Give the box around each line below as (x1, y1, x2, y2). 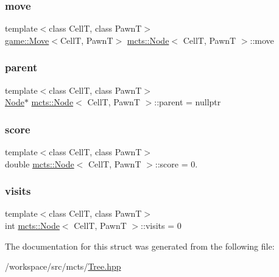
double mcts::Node (5, 157, 74, 170)
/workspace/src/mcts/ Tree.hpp (5, 260, 121, 273)
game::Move (5, 33, 49, 46)
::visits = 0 (141, 219, 182, 232)
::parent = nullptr (154, 96, 221, 108)
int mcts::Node (5, 219, 60, 232)
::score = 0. (155, 157, 198, 170)
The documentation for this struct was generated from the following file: (5, 239, 275, 252)
